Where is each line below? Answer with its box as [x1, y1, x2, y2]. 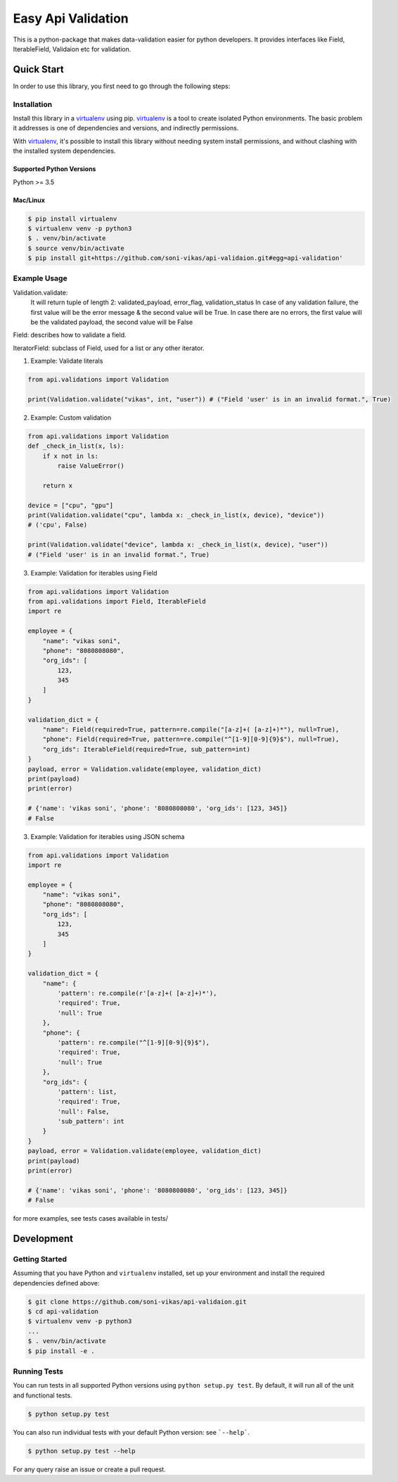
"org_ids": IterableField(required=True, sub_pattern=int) [42, 745, 251, 753]
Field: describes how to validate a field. [13, 331, 127, 340]
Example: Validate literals [30, 356, 103, 366]
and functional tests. [13, 1391, 73, 1400]
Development [13, 1233, 74, 1245]
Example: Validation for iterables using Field [30, 568, 158, 577]
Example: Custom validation [30, 413, 112, 422]
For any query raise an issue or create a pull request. [13, 1465, 166, 1474]
